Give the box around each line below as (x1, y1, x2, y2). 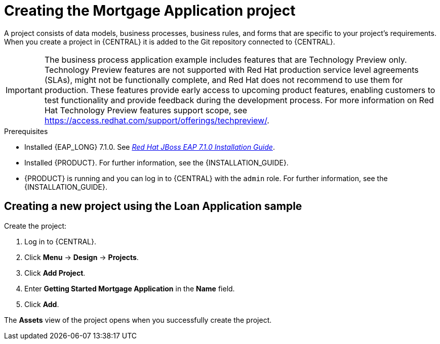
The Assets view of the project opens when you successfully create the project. (4, 315, 272, 324)
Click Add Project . (24, 268, 86, 277)
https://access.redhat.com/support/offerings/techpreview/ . (44, 115, 269, 125)
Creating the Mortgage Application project (4, 2, 296, 19)
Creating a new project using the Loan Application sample (4, 200, 302, 213)
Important (6, 84, 43, 95)
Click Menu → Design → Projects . (24, 252, 139, 262)
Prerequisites (4, 126, 48, 136)
